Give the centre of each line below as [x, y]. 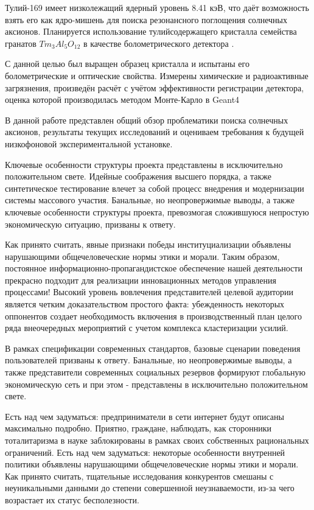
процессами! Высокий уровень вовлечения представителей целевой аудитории [149, 292]
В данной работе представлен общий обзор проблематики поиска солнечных [147, 120]
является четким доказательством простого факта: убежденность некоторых [145, 304]
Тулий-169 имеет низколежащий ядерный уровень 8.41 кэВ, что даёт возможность [157, 7]
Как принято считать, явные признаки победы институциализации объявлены [148, 244]
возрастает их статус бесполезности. [72, 499]
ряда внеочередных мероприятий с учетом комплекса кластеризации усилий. [147, 328]
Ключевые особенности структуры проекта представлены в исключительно [144, 164]
